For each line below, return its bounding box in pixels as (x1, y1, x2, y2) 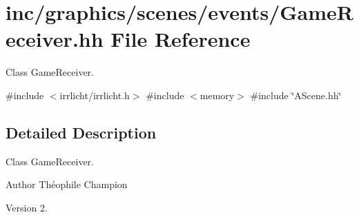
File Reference (110, 25, 251, 53)
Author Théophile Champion (6, 177, 128, 192)
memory (200, 87, 235, 102)
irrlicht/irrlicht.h (59, 87, 130, 102)
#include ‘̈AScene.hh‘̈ (250, 87, 342, 102)
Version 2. (6, 200, 48, 214)
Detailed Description (6, 121, 157, 143)
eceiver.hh (6, 25, 104, 53)
